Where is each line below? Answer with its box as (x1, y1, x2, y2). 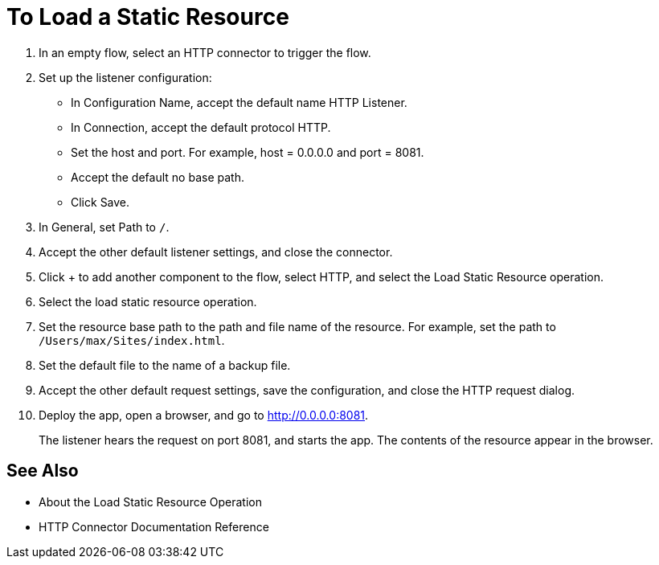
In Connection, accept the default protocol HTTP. (71, 120, 331, 134)
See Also (6, 461, 79, 481)
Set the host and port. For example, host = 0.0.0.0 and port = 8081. (71, 145, 424, 159)
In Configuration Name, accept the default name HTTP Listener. (71, 95, 407, 109)
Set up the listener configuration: (39, 70, 212, 84)
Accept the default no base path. (71, 170, 244, 184)
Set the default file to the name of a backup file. (39, 358, 291, 372)
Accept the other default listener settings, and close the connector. (39, 244, 393, 259)
